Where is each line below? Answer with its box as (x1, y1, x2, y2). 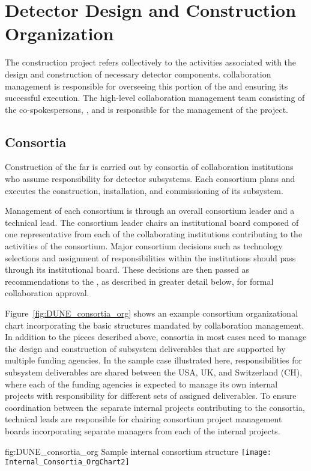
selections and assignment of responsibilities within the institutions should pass (5, 251, 296, 264)
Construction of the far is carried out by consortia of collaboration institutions (5, 160, 294, 173)
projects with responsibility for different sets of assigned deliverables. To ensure (5, 389, 297, 402)
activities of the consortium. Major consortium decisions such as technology (5, 240, 283, 252)
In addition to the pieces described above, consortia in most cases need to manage (5, 330, 307, 343)
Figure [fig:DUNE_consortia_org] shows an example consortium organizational (5, 307, 298, 320)
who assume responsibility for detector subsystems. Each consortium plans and (5, 172, 295, 185)
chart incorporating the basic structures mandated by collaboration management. (5, 318, 304, 331)
